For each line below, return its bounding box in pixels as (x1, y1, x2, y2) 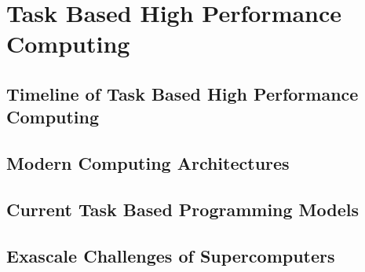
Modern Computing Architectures (6, 151, 290, 175)
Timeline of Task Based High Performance (6, 81, 359, 105)
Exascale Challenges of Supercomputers (6, 243, 335, 267)
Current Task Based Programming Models (6, 197, 360, 221)
